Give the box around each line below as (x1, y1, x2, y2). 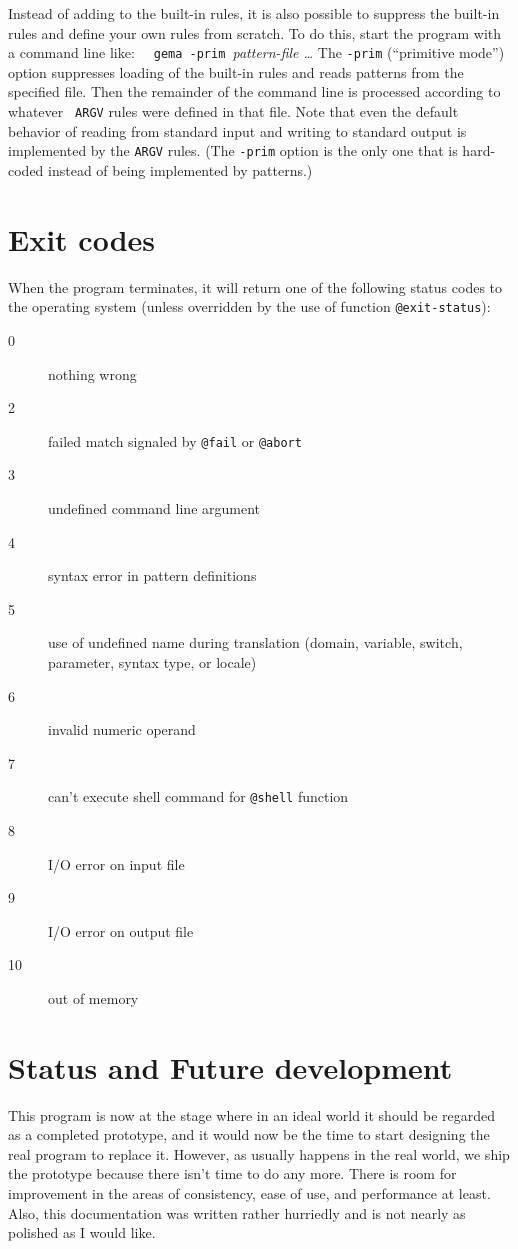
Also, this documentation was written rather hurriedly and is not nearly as (8, 1202, 466, 1223)
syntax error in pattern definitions (48, 565, 257, 586)
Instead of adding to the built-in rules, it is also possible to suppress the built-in (8, 3, 500, 23)
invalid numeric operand (48, 719, 196, 740)
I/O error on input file (48, 853, 185, 874)
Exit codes (8, 218, 156, 259)
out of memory (48, 987, 139, 1008)
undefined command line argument (48, 497, 261, 518)
